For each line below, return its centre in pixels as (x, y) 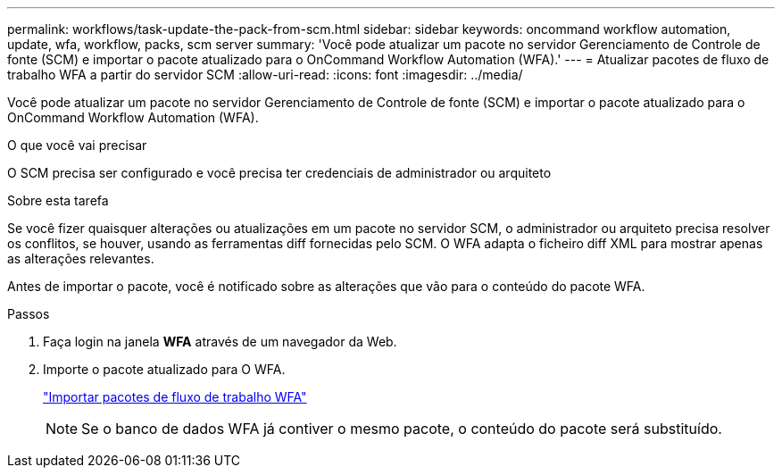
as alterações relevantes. (81, 258)
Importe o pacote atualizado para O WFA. (164, 369)
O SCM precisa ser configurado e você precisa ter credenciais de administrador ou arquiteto (279, 173)
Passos (29, 314)
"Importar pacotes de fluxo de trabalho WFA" (175, 397)
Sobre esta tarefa (58, 200)
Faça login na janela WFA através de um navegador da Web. (220, 342)
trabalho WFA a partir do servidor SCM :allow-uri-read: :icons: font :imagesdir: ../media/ (265, 75)
